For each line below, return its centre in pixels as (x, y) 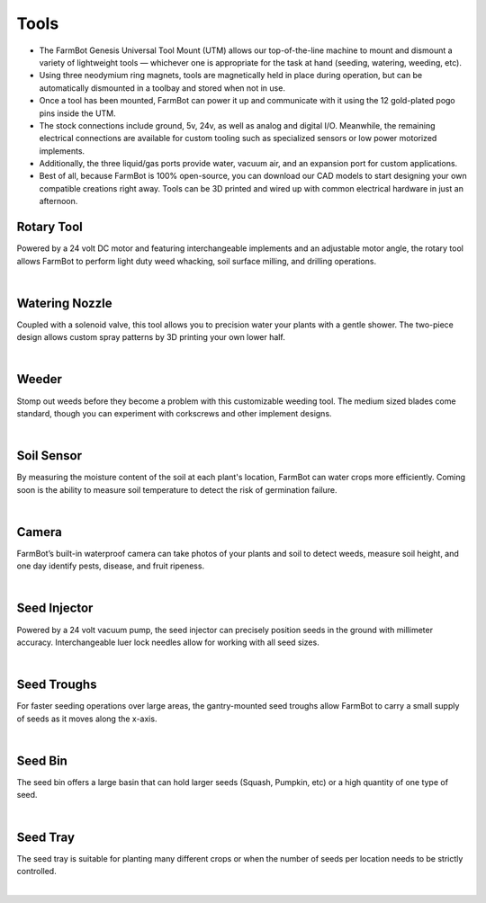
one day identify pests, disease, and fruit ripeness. (111, 566)
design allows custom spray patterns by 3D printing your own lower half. (151, 337)
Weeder (40, 379)
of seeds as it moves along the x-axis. (87, 719)
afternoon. (58, 201)
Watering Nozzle (64, 303)
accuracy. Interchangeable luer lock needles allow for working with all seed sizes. (168, 642)
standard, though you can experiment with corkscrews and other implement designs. (174, 413)
